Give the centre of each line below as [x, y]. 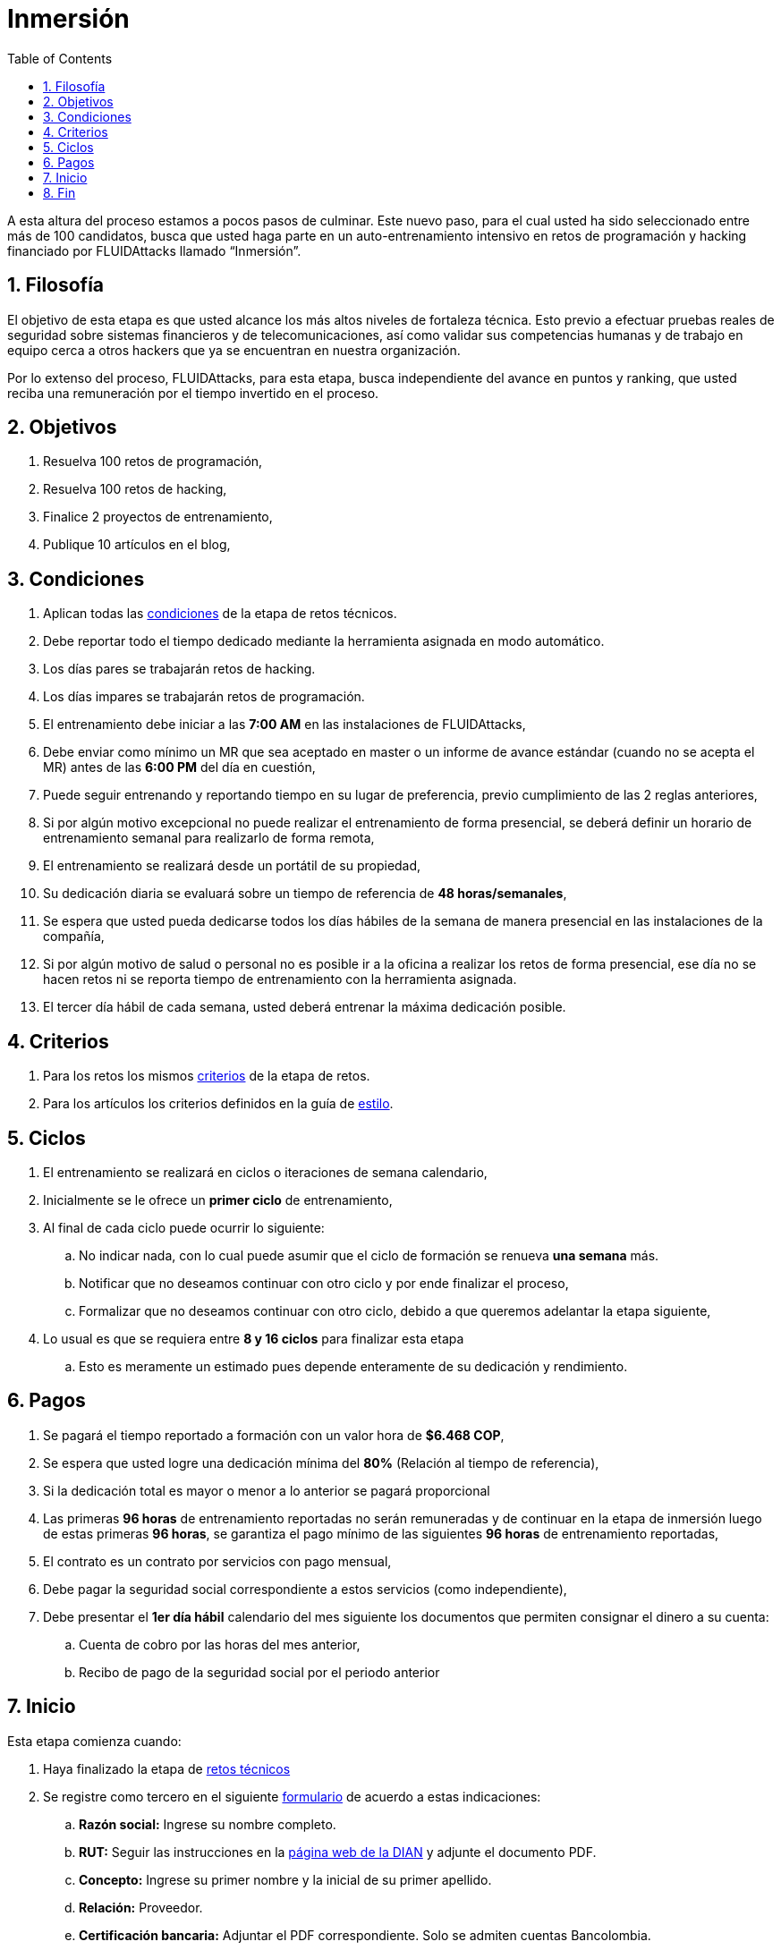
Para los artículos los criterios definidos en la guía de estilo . [218, 1104]
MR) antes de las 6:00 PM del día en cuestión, [179, 767]
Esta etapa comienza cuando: [94, 1741]
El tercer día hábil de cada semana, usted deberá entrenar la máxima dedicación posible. [305, 1007]
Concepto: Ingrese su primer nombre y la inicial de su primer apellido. [285, 1879]
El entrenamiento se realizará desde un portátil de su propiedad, [232, 866]
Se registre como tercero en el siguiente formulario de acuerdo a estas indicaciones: [292, 1796]
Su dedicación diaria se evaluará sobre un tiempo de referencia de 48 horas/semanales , [305, 894]
